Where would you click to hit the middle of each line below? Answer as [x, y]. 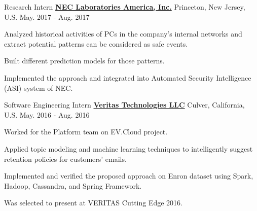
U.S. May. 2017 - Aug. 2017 [47, 16]
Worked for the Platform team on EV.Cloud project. [86, 132]
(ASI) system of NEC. [39, 87]
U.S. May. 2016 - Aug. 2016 [47, 114]
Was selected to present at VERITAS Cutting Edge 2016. [94, 203]
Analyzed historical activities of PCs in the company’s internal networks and [123, 34]
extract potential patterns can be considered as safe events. [96, 43]
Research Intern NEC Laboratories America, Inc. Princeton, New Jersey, [125, 7]
